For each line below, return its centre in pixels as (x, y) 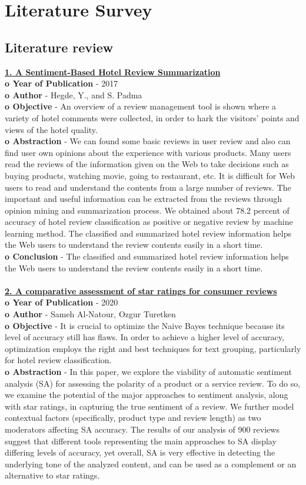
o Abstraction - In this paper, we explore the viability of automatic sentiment (148, 372)
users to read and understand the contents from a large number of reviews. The (148, 187)
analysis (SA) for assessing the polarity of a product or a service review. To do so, (153, 383)
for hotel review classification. (58, 360)
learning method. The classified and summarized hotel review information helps (148, 233)
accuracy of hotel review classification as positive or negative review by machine (149, 222)
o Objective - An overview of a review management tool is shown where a (141, 106)
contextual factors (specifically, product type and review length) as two (133, 418)
